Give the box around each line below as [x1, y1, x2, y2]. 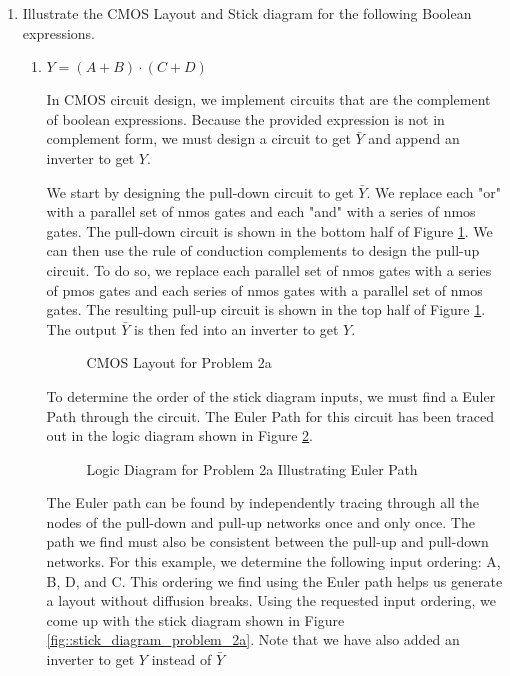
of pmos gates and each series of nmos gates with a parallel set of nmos [46, 279, 483, 300]
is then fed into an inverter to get [134, 318, 339, 339]
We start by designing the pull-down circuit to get [46, 181, 354, 202]
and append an [368, 128, 460, 149]
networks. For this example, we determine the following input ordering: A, [46, 551, 501, 572]
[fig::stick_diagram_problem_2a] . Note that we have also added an [46, 629, 460, 650]
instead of [151, 649, 212, 670]
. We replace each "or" [366, 181, 502, 202]
